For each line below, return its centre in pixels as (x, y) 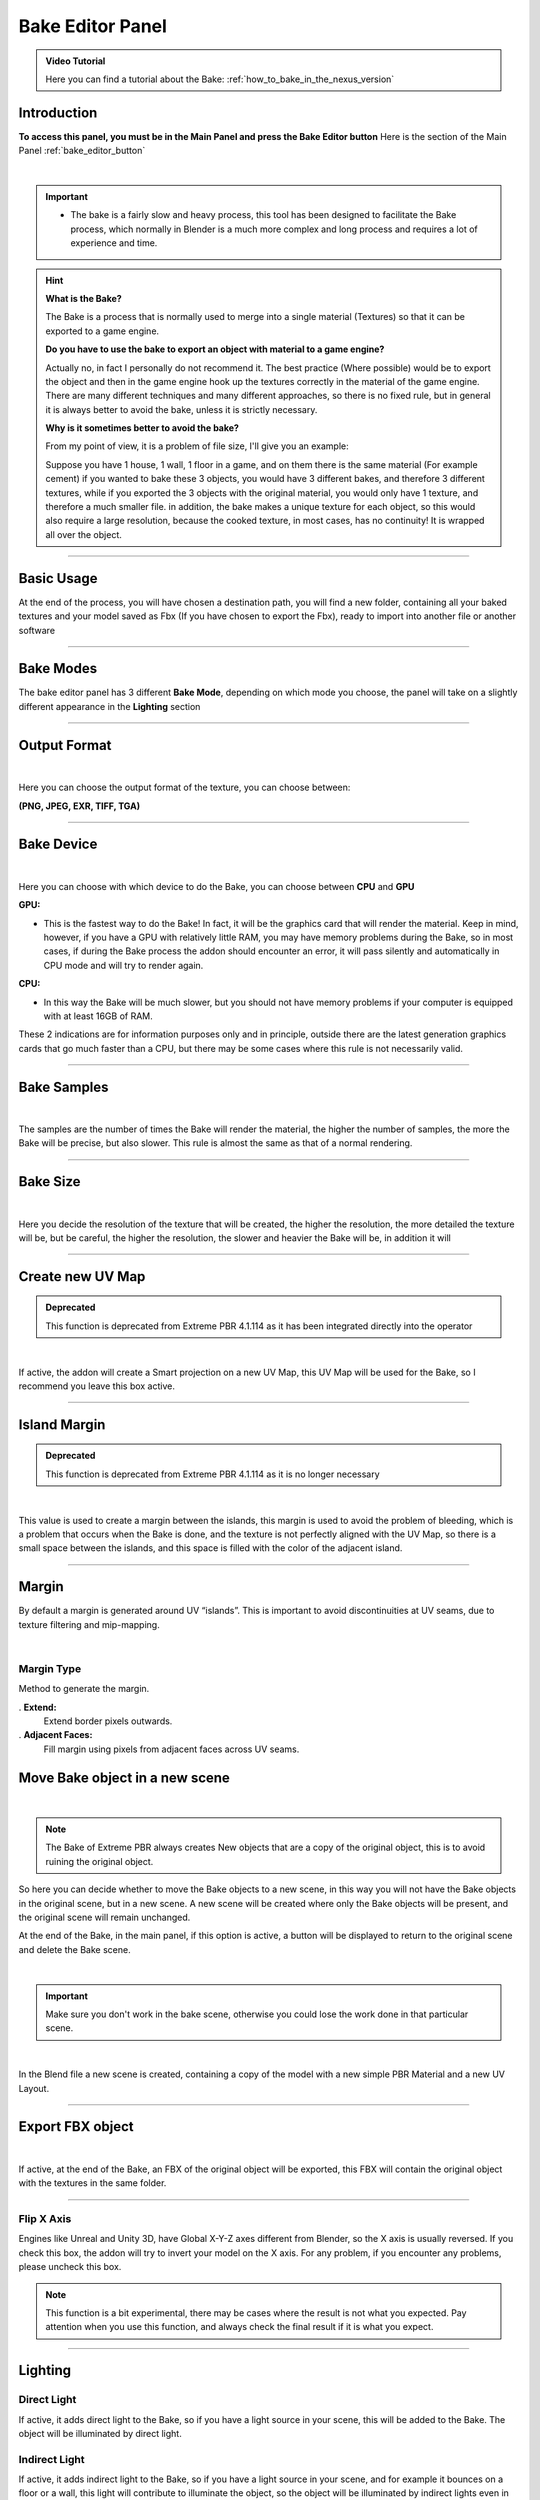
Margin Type (50, 1668)
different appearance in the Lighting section (109, 706)
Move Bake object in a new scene (124, 1777)
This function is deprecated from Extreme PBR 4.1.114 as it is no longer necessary (212, 1474)
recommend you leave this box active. (96, 1386)
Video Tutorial (75, 61)
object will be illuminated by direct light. (100, 2433)
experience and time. (114, 243)
